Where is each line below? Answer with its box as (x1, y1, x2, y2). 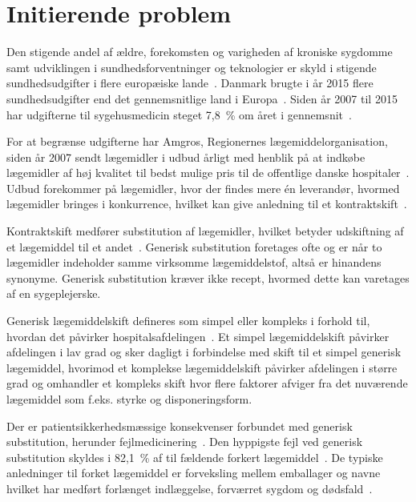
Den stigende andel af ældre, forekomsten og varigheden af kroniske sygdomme (6, 43, 393, 60)
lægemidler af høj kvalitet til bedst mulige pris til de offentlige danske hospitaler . (6, 164, 410, 181)
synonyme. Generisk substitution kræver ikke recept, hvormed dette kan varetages (6, 269, 410, 286)
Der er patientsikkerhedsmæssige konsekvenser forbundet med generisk (6, 417, 353, 434)
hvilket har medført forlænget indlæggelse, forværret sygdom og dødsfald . (6, 480, 373, 496)
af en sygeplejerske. (6, 285, 101, 302)
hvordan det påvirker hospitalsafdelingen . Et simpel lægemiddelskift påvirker (6, 327, 390, 344)
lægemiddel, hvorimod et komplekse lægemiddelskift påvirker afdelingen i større (6, 359, 398, 375)
